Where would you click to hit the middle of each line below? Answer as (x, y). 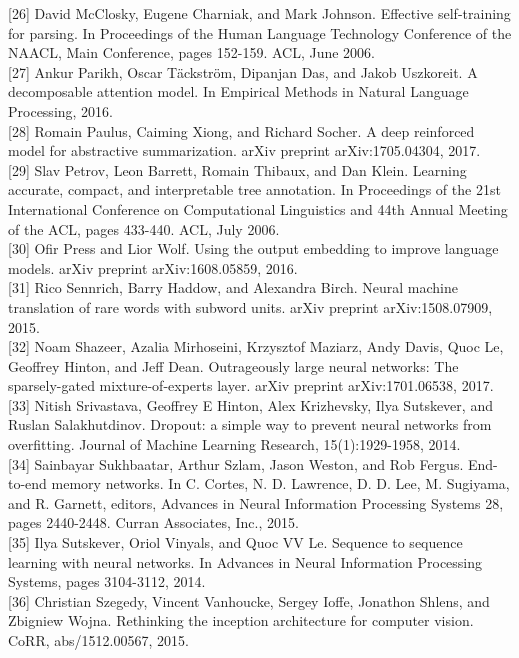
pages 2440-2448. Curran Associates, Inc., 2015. (153, 522)
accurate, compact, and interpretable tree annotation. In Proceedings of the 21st (254, 189)
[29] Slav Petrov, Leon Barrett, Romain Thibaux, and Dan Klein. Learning (237, 169)
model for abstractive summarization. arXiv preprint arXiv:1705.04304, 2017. (244, 150)
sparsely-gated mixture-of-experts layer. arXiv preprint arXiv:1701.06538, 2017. (251, 385)
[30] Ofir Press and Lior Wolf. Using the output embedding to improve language (253, 248)
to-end (27, 483)
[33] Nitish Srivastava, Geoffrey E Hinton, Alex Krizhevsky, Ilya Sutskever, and (250, 404)
